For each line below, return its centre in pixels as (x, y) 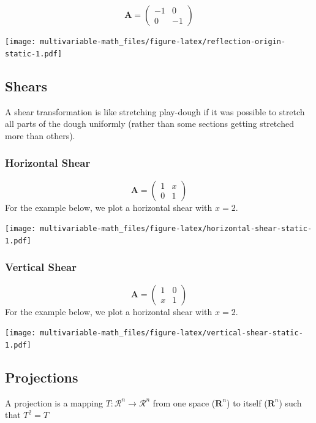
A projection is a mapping (54, 402)
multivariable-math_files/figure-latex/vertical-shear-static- (171, 333)
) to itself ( (247, 402)
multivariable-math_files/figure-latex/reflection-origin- (163, 42)
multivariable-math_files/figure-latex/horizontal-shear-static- (176, 229)
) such (290, 402)
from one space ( (184, 402)
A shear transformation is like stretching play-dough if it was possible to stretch (155, 111)
